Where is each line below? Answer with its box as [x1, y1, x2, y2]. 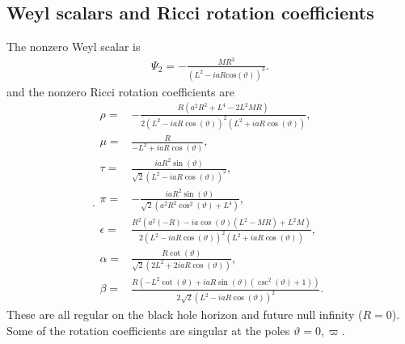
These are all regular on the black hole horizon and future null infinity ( [6, 306, 363, 323]
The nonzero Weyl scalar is [6, 38, 141, 55]
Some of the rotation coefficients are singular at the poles [6, 321, 290, 338]
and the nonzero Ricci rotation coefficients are [6, 83, 234, 100]
